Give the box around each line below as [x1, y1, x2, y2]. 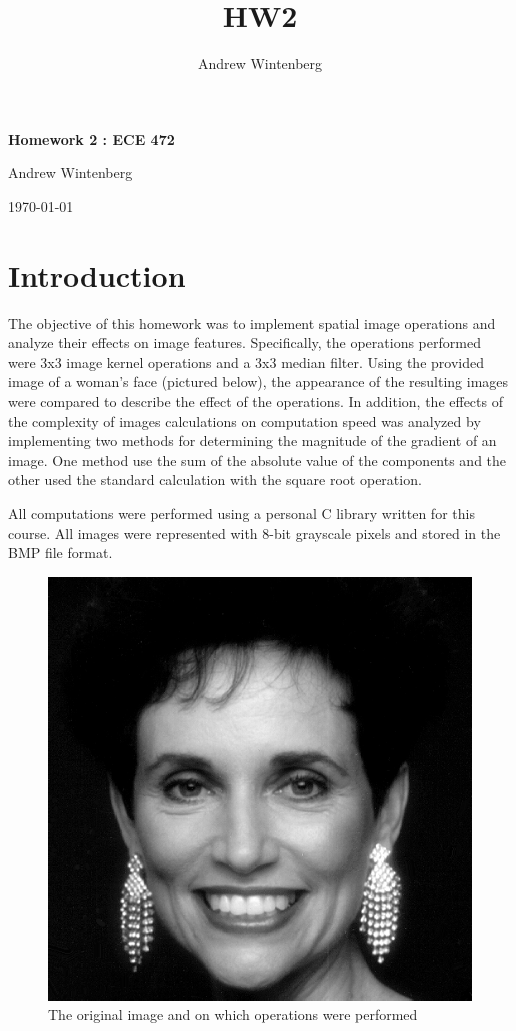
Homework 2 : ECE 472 [8, 128, 175, 149]
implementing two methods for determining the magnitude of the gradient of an [8, 430, 497, 451]
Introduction [8, 254, 186, 295]
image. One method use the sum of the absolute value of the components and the [8, 449, 507, 470]
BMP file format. [8, 542, 113, 563]
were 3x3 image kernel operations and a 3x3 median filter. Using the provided [8, 351, 484, 372]
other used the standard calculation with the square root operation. [8, 469, 422, 490]
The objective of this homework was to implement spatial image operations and [8, 312, 496, 333]
